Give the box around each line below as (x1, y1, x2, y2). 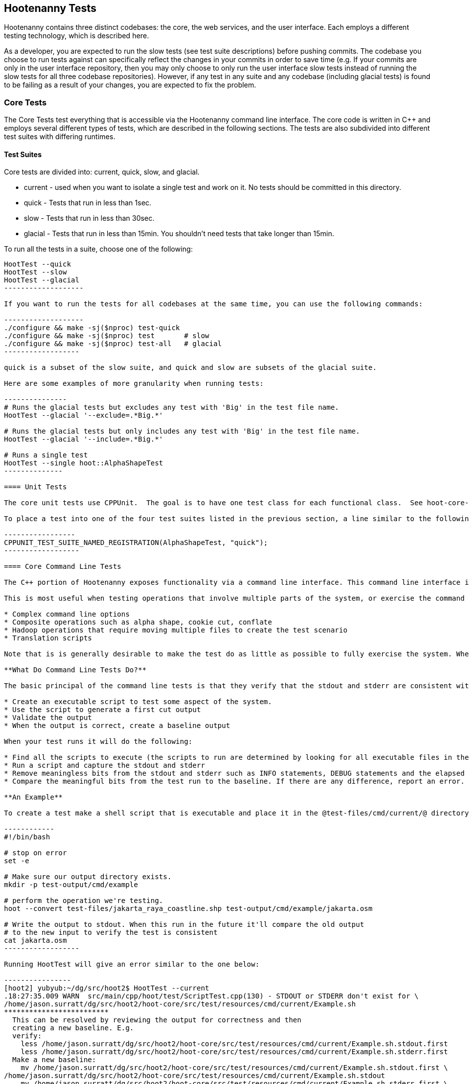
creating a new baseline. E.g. (12, 1024, 134, 1032)
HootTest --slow (4, 268, 67, 276)
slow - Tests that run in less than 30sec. (24, 214, 155, 223)
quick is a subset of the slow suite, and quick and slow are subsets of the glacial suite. (4, 363, 377, 372)
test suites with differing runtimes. (4, 132, 115, 141)
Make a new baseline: (12, 1056, 96, 1064)
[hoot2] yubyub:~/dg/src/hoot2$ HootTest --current (4, 984, 210, 993)
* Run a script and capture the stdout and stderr (4, 761, 205, 770)
